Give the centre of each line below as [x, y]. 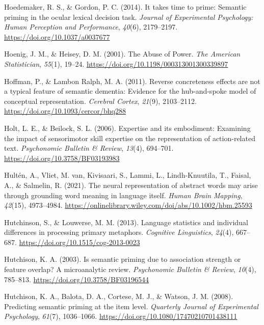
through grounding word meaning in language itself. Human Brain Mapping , [123, 195]
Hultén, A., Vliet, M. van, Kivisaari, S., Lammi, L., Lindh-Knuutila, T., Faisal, [128, 175]
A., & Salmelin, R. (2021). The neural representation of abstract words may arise [131, 185]
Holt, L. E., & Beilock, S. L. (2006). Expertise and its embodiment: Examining [127, 128]
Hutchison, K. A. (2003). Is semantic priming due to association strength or [123, 259]
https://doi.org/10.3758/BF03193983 [62, 158]
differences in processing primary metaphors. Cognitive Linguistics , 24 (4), [119, 232]
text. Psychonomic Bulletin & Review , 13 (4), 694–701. [89, 148]
